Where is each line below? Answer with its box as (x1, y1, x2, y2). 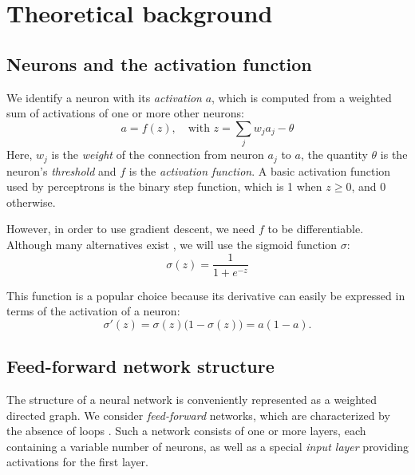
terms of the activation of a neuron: (6, 303, 180, 319)
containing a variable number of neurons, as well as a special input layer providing (6, 437, 409, 454)
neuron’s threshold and (6, 162, 117, 179)
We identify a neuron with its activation (6, 89, 202, 105)
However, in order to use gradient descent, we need (6, 220, 255, 237)
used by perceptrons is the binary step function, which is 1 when (6, 178, 322, 195)
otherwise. (6, 193, 56, 210)
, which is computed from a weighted (211, 89, 392, 105)
